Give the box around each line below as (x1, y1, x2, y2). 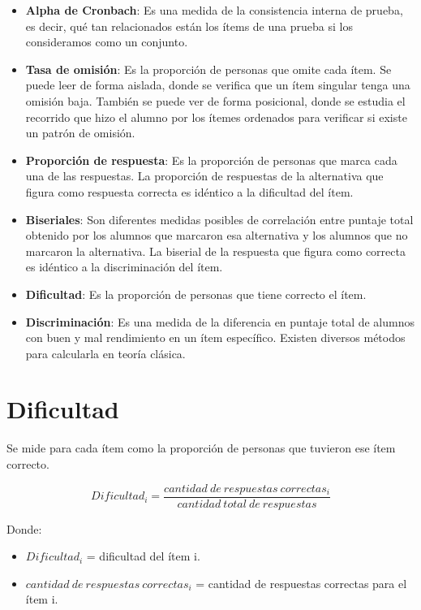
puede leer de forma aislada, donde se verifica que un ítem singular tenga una (25, 76, 410, 93)
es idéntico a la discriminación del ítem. (25, 258, 223, 275)
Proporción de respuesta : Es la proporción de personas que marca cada (25, 151, 397, 168)
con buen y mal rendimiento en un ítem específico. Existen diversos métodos (25, 329, 406, 346)
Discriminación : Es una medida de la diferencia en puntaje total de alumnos (25, 313, 415, 330)
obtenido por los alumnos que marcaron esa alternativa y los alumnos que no (25, 227, 408, 244)
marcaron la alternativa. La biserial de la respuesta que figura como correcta (25, 242, 406, 259)
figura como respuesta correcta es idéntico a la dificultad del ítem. (25, 183, 354, 200)
